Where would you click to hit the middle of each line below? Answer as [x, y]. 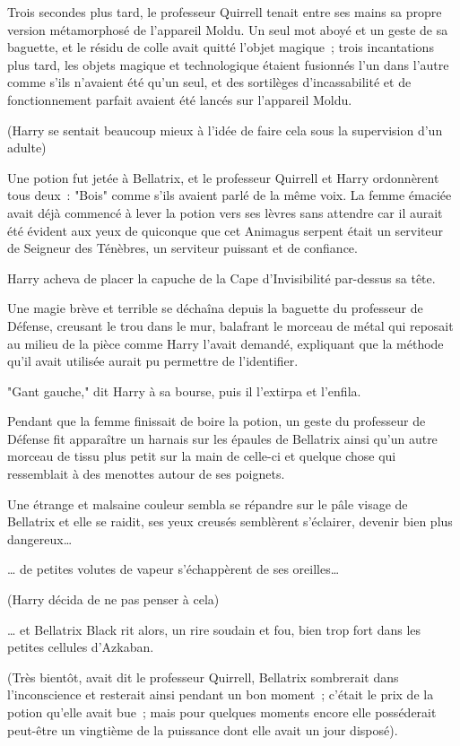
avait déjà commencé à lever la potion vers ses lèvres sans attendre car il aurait [225, 212]
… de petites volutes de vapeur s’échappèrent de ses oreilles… [174, 569]
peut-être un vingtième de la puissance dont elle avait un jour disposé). [203, 729]
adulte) [27, 147]
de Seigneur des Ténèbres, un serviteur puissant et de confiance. [182, 248]
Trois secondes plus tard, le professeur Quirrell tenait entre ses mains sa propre [225, 12]
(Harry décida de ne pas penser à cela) [113, 599]
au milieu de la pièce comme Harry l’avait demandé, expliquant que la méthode [226, 343]
